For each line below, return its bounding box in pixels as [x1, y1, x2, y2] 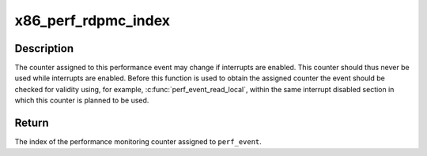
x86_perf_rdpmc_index [14, 12, 170, 29]
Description [14, 42, 74, 55]
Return [14, 117, 49, 130]
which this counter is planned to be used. [14, 95, 149, 106]
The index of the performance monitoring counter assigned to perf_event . [14, 137, 263, 147]
